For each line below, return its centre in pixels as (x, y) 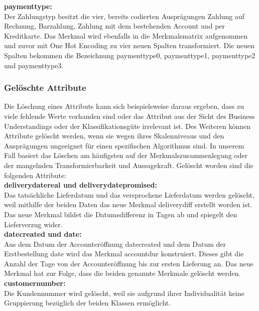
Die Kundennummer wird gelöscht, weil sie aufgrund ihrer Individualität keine (124, 293)
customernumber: (35, 283)
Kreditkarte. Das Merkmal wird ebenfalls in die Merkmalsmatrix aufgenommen (126, 35)
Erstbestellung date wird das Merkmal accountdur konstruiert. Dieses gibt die (124, 254)
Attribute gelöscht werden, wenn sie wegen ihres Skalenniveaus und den (114, 136)
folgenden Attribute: (35, 175)
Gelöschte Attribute (45, 88)
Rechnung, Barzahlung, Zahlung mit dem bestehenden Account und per (115, 26)
